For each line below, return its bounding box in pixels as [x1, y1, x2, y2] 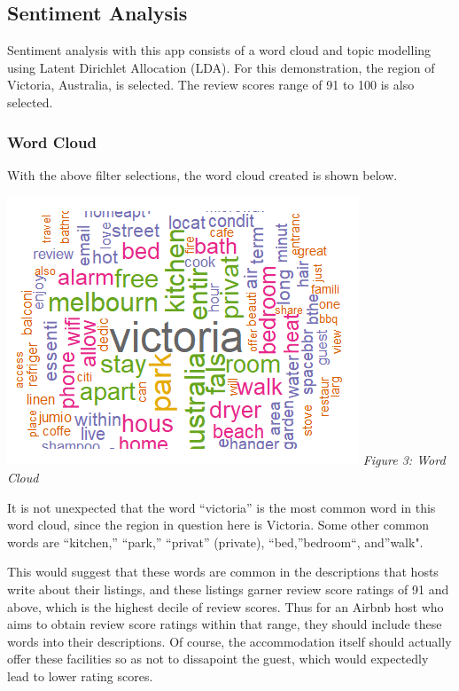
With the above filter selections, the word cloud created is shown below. [7, 165, 398, 184]
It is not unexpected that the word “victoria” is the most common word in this [7, 498, 436, 516]
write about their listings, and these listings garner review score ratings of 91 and [7, 579, 449, 598]
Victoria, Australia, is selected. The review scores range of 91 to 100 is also [7, 75, 415, 94]
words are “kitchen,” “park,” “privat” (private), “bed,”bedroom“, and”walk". [7, 532, 424, 551]
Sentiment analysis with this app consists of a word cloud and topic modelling [7, 41, 432, 59]
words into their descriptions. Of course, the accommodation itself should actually [7, 632, 452, 650]
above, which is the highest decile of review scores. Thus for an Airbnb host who [7, 597, 444, 616]
